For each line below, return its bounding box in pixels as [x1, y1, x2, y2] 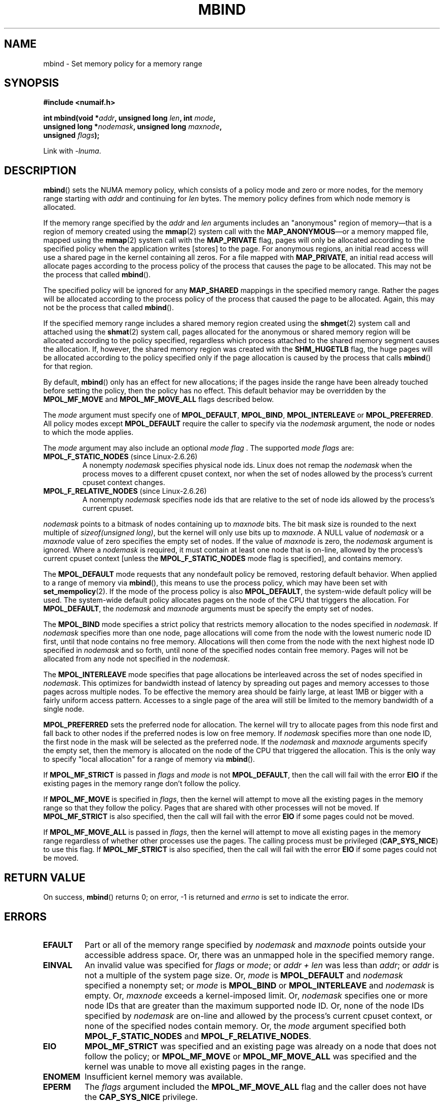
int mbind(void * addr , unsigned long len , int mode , [43, 114, 216, 123]
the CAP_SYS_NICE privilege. [85, 1091, 198, 1102]
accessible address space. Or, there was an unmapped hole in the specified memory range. [85, 949, 435, 960]
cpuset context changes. [82, 478, 165, 487]
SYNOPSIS [4, 77, 59, 90]
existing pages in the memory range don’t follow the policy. [43, 779, 241, 788]
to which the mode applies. [43, 428, 134, 437]
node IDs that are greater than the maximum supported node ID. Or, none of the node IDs [85, 1000, 424, 1011]
